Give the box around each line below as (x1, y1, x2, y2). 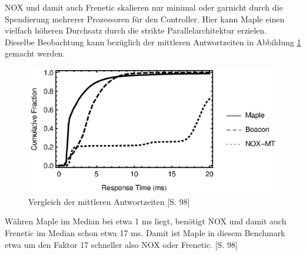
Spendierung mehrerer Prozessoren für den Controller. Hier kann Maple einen (5, 12, 285, 25)
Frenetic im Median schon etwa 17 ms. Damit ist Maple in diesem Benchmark (5, 226, 285, 239)
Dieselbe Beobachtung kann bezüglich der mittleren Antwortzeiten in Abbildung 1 (5, 35, 301, 48)
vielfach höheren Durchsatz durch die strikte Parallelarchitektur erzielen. (5, 24, 267, 37)
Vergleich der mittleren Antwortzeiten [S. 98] (28, 195, 190, 207)
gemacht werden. (5, 47, 65, 59)
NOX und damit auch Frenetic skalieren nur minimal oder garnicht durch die (5, 1, 283, 13)
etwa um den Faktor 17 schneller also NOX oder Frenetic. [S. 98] (5, 238, 238, 250)
